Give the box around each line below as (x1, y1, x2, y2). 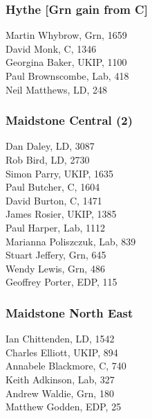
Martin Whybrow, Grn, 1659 (6, 28, 127, 42)
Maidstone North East (6, 304, 133, 321)
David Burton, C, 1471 (6, 193, 102, 207)
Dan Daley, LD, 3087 (6, 139, 95, 153)
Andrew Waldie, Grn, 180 (6, 385, 114, 400)
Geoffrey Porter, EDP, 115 (6, 275, 117, 289)
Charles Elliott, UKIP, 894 (6, 345, 118, 359)
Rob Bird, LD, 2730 (6, 153, 90, 166)
